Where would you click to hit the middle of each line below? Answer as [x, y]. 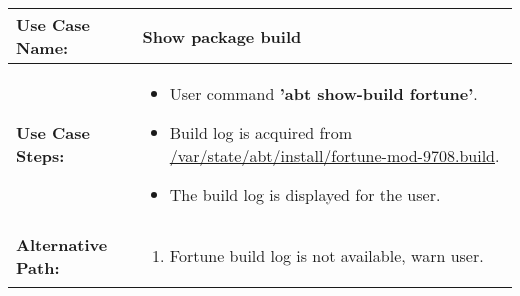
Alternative [62, 244]
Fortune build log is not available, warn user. [326, 255]
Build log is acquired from [260, 132]
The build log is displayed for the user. [305, 194]
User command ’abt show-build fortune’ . [323, 93]
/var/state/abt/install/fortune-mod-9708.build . [334, 155]
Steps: [40, 155]
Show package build [222, 36]
